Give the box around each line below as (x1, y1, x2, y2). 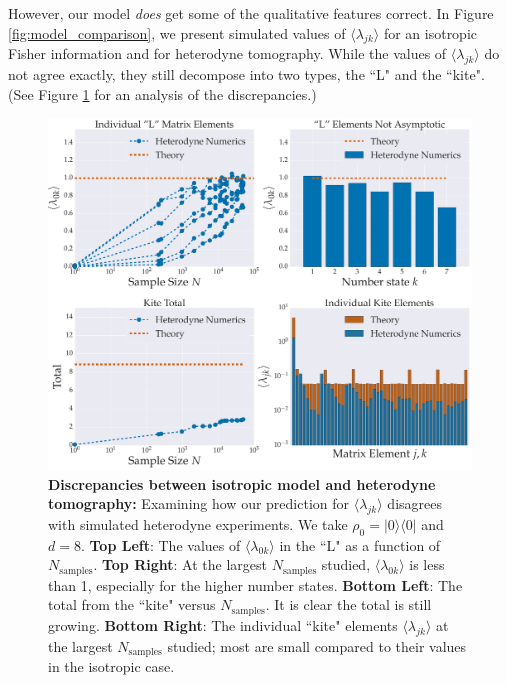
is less (409, 554, 445, 575)
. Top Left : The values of (80, 534, 241, 555)
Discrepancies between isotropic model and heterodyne (48, 473, 436, 494)
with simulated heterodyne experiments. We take (48, 513, 348, 534)
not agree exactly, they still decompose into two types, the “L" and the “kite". (8, 64, 485, 85)
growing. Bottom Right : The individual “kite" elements (48, 614, 398, 635)
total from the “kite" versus (48, 594, 216, 615)
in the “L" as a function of (279, 534, 441, 555)
